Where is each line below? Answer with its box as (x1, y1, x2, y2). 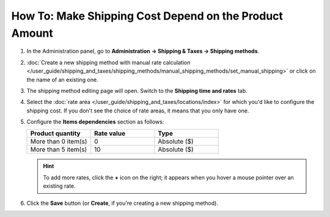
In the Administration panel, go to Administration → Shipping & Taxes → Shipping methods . (26, 48, 260, 55)
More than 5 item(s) (30, 145, 87, 154)
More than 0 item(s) (30, 138, 88, 146)
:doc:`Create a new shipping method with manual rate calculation (26, 59, 191, 66)
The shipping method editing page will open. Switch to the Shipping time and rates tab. (26, 87, 248, 94)
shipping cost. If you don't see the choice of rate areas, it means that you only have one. (26, 107, 249, 114)
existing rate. (43, 182, 76, 189)
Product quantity (30, 129, 81, 138)
